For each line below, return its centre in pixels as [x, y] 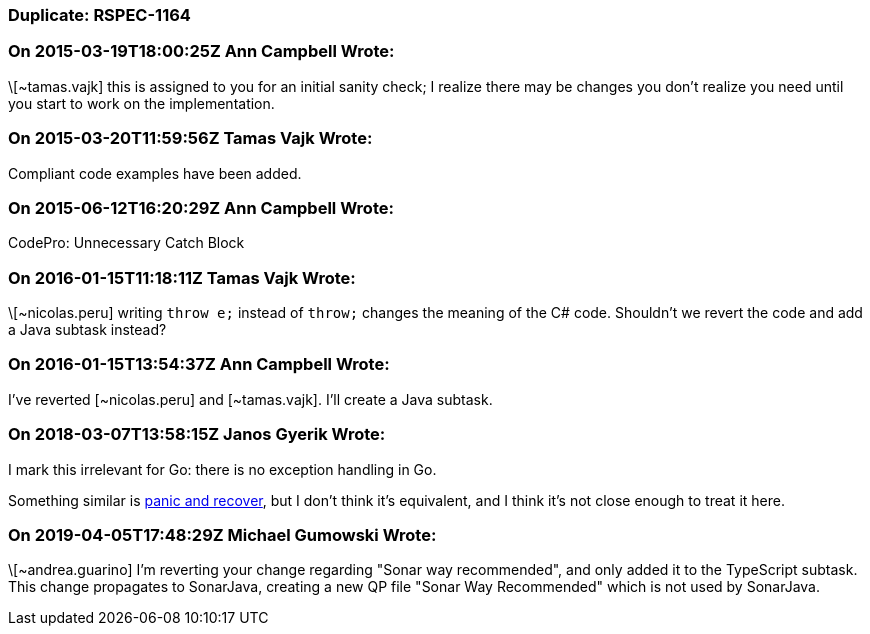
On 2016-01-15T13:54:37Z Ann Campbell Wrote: [199, 364]
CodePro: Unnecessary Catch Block [126, 243]
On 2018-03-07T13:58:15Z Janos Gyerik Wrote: [197, 434]
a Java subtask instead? [87, 329]
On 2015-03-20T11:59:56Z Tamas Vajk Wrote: [190, 138]
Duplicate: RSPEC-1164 [99, 15]
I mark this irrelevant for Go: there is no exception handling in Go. [222, 469]
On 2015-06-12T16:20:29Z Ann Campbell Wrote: [201, 207]
